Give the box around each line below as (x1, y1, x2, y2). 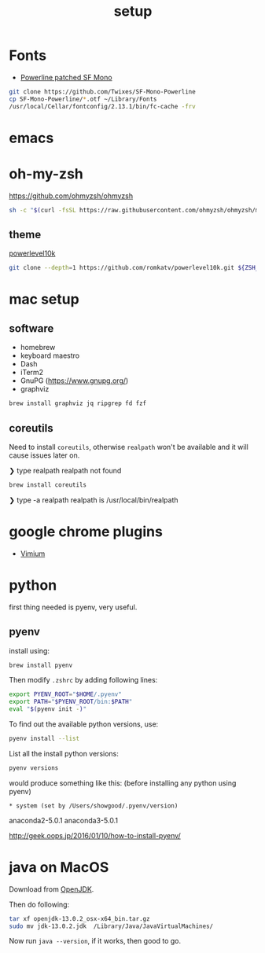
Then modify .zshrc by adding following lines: (9, 675, 158, 685)
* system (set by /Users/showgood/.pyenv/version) (9, 801, 179, 810)
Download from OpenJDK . (9, 884, 94, 894)
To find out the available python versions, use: (9, 719, 159, 729)
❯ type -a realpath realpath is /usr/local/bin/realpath (9, 495, 179, 505)
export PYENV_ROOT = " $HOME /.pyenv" (9, 690, 123, 698)
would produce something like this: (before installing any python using (9, 778, 237, 788)
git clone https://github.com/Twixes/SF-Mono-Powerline (9, 87, 196, 96)
